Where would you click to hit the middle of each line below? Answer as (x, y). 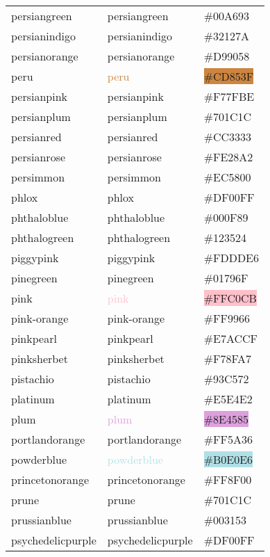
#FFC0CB (230, 298)
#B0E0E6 (228, 459)
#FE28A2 (228, 157)
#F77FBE (229, 96)
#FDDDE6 (231, 258)
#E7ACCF (230, 338)
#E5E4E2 (228, 399)
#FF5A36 (228, 439)
